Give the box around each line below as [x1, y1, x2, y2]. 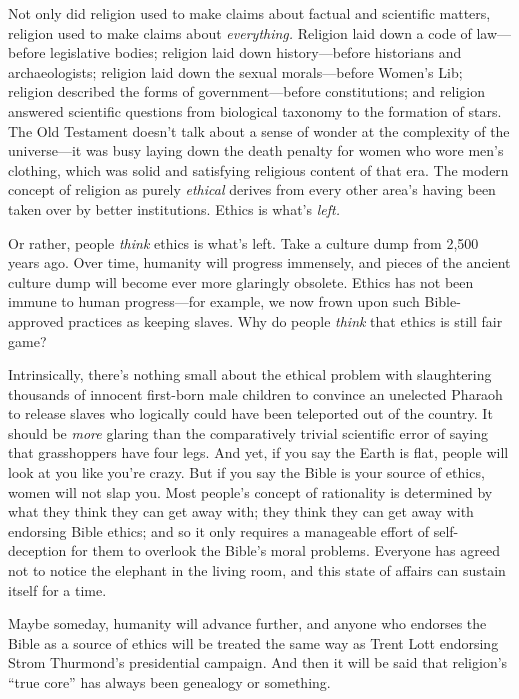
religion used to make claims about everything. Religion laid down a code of [8, 22, 472, 43]
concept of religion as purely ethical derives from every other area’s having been [8, 179, 496, 200]
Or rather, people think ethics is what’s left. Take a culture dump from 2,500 [8, 232, 479, 253]
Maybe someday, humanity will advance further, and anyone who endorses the [8, 613, 487, 634]
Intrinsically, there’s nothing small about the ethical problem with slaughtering [8, 364, 492, 385]
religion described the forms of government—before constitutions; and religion [8, 81, 485, 102]
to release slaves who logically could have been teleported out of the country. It [8, 403, 493, 424]
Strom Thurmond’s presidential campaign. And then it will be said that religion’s [8, 652, 508, 673]
